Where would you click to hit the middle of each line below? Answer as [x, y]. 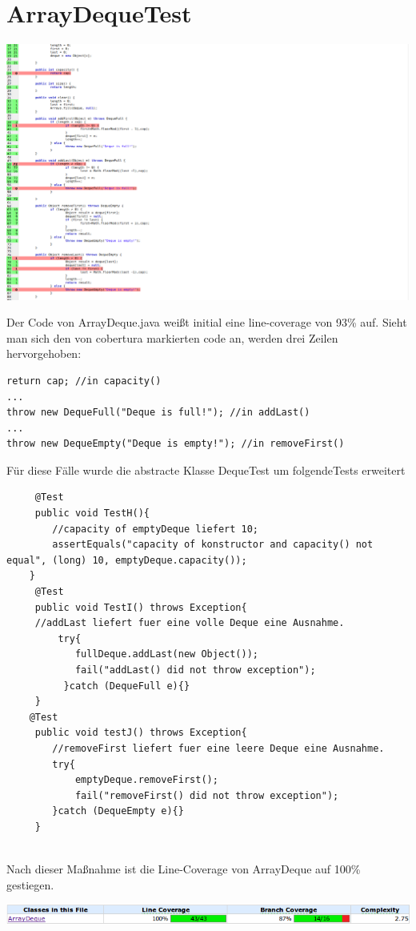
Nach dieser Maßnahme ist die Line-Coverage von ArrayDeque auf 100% [184, 869]
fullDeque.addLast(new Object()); [166, 654]
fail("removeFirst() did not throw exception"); [207, 795]
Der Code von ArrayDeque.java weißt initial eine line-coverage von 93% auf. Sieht [207, 322]
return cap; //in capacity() [84, 381]
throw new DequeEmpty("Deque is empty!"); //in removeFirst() [176, 444]
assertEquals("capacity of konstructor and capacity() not [213, 545]
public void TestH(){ [92, 514]
